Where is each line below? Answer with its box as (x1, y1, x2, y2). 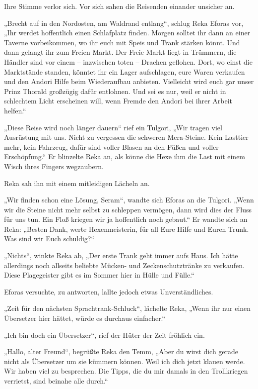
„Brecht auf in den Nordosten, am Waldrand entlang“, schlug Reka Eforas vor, (4, 17, 244, 28)
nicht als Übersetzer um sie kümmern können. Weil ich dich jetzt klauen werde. (4, 356, 245, 366)
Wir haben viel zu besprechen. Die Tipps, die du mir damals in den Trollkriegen (4, 366, 248, 376)
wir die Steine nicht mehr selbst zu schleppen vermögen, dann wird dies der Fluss (4, 204, 252, 214)
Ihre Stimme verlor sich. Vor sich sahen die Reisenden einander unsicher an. (4, 1, 235, 11)
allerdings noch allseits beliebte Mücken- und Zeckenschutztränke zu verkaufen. (4, 260, 245, 270)
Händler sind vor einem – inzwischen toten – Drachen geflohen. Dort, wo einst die (4, 56, 253, 67)
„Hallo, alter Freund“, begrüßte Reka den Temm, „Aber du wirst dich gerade (4, 346, 239, 357)
